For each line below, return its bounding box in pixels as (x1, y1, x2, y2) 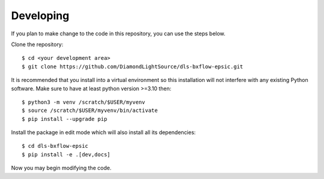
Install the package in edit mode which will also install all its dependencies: (11, 129, 196, 136)
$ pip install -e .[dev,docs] (22, 151, 111, 158)
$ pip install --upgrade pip (22, 116, 107, 122)
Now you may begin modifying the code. (11, 165, 112, 172)
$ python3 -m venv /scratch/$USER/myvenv (22, 99, 145, 105)
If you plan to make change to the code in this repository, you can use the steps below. (11, 30, 226, 37)
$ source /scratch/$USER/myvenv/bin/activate (22, 107, 158, 114)
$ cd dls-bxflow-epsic (22, 142, 89, 150)
